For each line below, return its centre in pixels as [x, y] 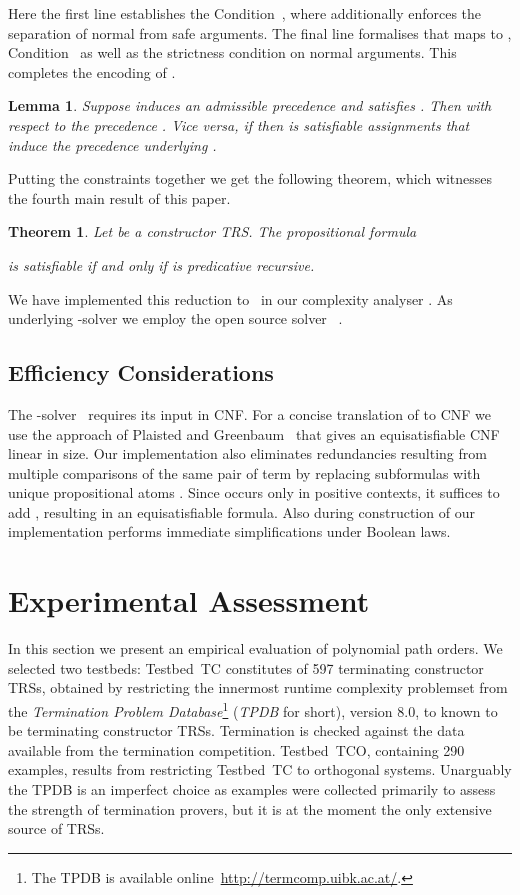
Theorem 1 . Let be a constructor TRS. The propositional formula [212, 231]
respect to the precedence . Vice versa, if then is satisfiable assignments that [239, 124]
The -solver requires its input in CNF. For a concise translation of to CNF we [249, 413]
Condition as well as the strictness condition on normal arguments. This [232, 52]
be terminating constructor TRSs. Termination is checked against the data [236, 730]
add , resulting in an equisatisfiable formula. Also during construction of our [241, 511]
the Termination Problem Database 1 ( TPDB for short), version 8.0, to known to [253, 709]
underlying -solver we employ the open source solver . [175, 318]
